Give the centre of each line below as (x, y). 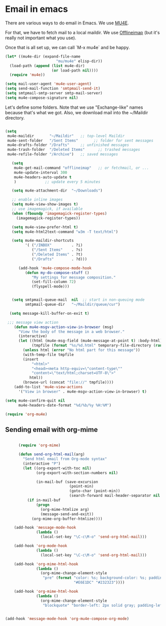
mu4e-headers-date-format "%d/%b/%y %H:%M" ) (65, 405)
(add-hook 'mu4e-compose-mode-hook (55, 268)
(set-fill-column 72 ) (54, 282)
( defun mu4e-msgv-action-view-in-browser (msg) (64, 327)
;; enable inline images (37, 200)
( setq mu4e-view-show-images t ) (45, 205)
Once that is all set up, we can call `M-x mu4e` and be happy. (67, 47)
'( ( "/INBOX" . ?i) (54, 245)
